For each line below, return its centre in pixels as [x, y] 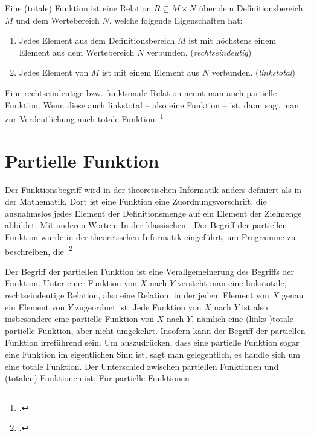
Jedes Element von [54, 72]
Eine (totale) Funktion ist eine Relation [78, 8]
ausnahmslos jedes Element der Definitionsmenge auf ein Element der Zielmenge [153, 213]
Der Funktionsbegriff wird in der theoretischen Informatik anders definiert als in [153, 189]
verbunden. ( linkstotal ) [254, 72]
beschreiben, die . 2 [39, 250]
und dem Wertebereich [58, 20]
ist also [255, 307]
